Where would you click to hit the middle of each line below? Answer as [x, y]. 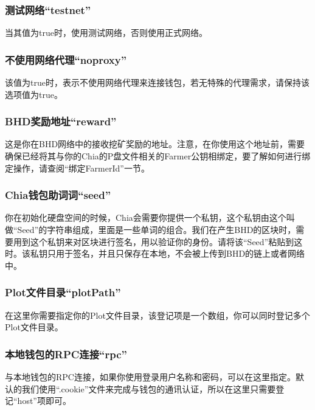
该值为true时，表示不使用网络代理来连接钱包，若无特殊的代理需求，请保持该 [157, 82]
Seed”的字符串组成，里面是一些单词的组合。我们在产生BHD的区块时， [157, 230]
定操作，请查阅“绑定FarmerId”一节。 [77, 168]
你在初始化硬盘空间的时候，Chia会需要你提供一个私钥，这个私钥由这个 [146, 217]
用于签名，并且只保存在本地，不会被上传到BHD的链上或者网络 [180, 253]
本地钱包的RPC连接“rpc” [66, 354]
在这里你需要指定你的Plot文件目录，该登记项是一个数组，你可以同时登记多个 [157, 315]
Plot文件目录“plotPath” [63, 292]
